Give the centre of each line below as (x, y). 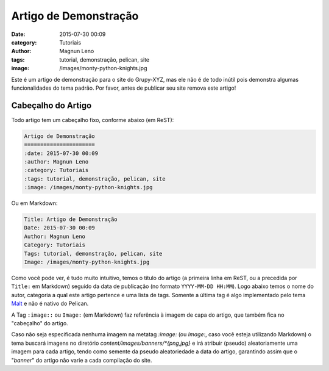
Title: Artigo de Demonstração (71, 219)
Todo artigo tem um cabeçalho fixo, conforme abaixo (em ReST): (93, 120)
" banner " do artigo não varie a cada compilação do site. (82, 360)
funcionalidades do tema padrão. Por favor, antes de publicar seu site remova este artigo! (124, 88)
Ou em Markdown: (34, 203)
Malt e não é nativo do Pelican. (50, 304)
